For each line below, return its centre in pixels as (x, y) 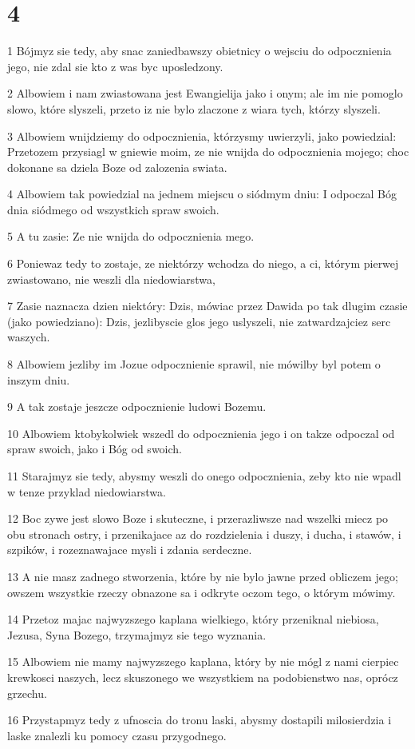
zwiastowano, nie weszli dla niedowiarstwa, (111, 279)
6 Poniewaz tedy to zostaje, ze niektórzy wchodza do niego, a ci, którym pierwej (203, 263)
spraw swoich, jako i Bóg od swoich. (95, 449)
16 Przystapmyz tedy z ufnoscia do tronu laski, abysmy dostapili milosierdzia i (200, 720)
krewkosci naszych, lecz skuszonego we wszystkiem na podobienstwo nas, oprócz (203, 677)
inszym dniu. (39, 379)
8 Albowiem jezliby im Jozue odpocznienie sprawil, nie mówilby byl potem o (194, 364)
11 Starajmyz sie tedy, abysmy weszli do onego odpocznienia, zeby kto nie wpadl (204, 476)
